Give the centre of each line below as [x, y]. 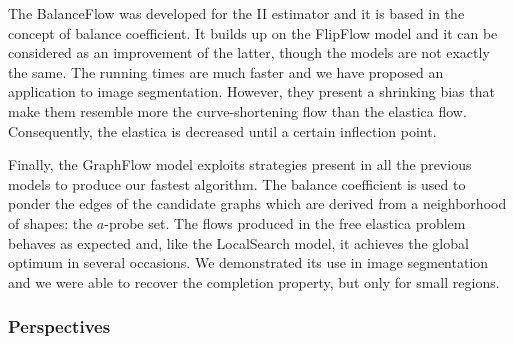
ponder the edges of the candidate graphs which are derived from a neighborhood [257, 203]
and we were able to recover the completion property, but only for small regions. [254, 281]
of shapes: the [50, 222]
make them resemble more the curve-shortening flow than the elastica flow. [237, 110]
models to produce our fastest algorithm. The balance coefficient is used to [237, 183]
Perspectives [59, 326]
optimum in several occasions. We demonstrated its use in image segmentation [248, 262]
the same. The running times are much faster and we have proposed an [226, 71]
